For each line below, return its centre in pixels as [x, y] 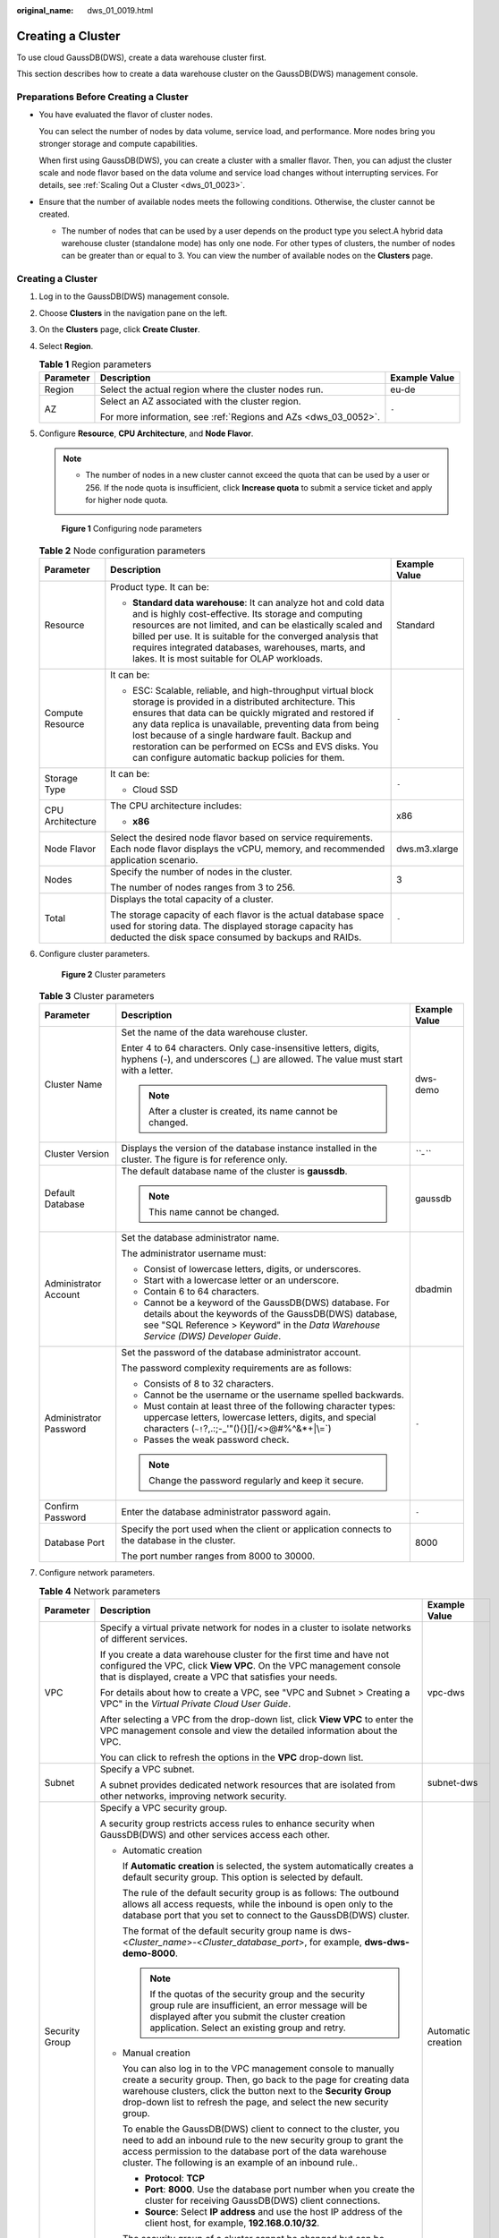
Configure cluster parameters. [94, 954]
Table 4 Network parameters [100, 1591]
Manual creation [156, 2053]
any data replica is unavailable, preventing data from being [256, 724]
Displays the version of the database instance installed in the [249, 1149]
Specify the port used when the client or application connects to [257, 1529]
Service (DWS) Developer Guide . [212, 1337]
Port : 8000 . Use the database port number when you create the [280, 2190]
